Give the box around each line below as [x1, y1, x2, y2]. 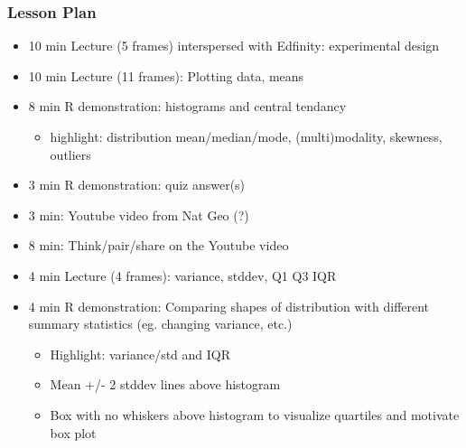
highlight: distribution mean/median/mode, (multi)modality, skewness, [50, 127, 443, 145]
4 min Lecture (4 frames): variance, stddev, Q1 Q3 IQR [28, 266, 337, 285]
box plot [50, 423, 97, 442]
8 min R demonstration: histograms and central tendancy [28, 97, 347, 116]
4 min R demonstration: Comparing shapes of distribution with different [28, 296, 430, 315]
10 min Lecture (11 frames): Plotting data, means [28, 66, 304, 85]
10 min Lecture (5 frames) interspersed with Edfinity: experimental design [28, 36, 440, 55]
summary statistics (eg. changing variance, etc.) [28, 314, 293, 333]
